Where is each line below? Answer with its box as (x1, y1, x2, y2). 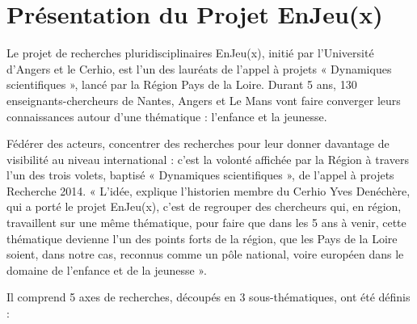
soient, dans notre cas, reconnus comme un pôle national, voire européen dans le (6, 246, 404, 263)
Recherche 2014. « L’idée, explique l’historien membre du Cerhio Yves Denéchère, (6, 182, 411, 199)
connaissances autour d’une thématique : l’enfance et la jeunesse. (6, 107, 327, 124)
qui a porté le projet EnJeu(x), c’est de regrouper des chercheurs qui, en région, (6, 198, 402, 215)
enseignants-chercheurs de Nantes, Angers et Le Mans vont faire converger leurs (6, 91, 401, 108)
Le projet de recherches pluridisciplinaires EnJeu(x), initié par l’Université (6, 44, 374, 61)
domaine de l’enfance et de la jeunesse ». (6, 261, 207, 278)
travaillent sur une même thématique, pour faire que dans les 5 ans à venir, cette (6, 214, 406, 231)
